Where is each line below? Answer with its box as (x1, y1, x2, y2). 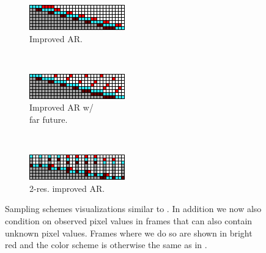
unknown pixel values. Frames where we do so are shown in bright (5, 226, 253, 239)
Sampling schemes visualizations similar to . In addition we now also (5, 202, 262, 215)
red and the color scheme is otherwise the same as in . (5, 238, 207, 251)
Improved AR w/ (29, 101, 94, 114)
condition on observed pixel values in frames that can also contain (5, 214, 253, 227)
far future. (29, 112, 68, 125)
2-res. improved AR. (29, 182, 105, 194)
